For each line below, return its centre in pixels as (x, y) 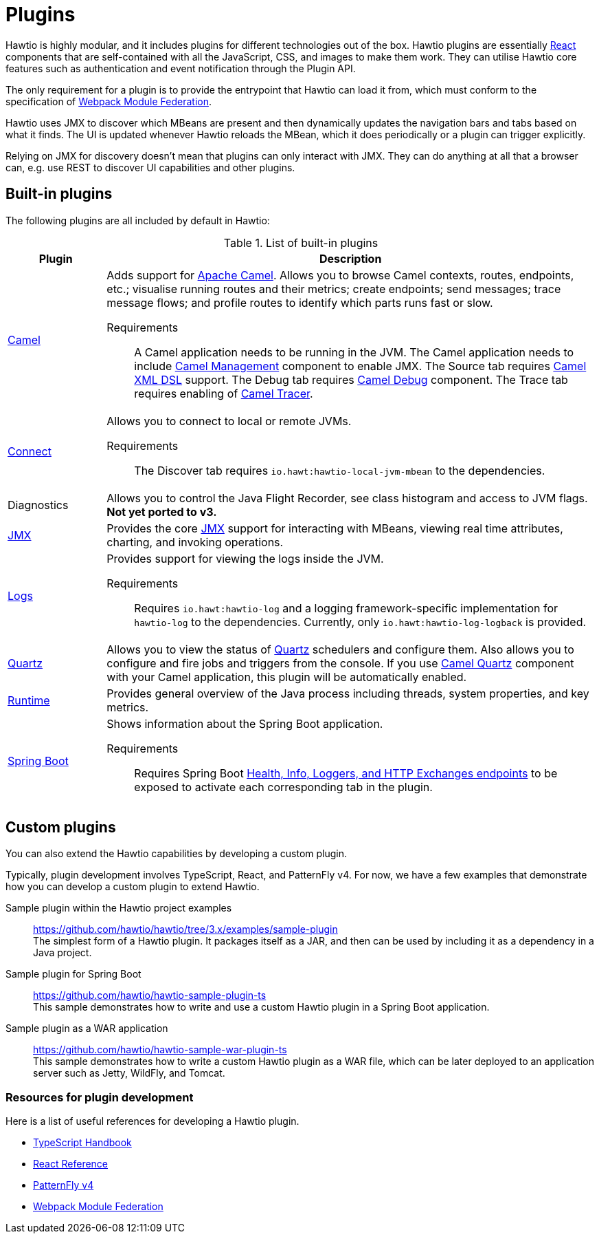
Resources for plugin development (100, 1097)
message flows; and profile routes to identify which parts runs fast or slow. (300, 302)
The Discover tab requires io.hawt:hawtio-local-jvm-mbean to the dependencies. (340, 470)
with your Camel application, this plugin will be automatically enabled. (287, 677)
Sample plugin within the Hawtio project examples (119, 908)
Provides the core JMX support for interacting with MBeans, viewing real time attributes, (335, 528)
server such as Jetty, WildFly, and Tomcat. (129, 1073)
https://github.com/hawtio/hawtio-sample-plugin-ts (150, 995)
